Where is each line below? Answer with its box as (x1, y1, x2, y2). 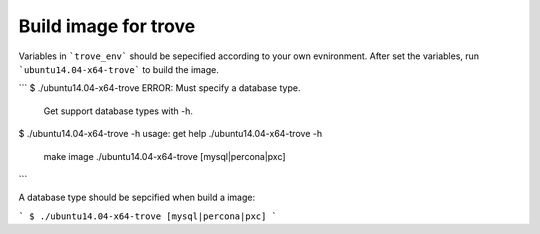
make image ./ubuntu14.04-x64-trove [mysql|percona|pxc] (43, 150, 286, 162)
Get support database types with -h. (43, 105, 194, 117)
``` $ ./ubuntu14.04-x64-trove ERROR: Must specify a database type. (18, 82, 301, 94)
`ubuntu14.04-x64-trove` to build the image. (18, 63, 219, 75)
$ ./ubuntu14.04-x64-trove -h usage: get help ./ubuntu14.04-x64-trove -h (18, 128, 323, 140)
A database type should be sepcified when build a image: (18, 191, 256, 204)
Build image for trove (18, 15, 196, 37)
